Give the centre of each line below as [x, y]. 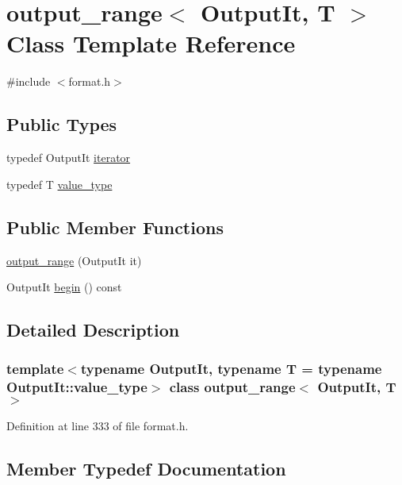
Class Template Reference [151, 43]
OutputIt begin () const [64, 287]
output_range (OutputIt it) [74, 260]
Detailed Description [93, 330]
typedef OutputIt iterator [69, 158]
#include [29, 81]
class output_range [232, 387]
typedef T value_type [59, 184]
